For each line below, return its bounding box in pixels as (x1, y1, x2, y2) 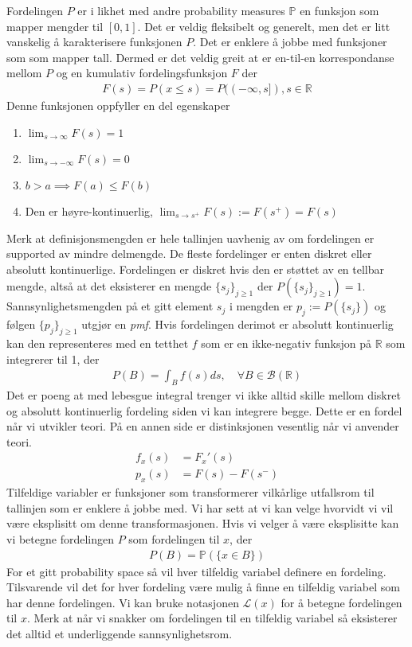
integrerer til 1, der (6, 350, 100, 367)
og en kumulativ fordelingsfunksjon (56, 64, 228, 81)
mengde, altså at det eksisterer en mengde (6, 278, 212, 294)
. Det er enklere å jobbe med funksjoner (193, 33, 387, 50)
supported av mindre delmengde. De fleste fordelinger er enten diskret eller (6, 245, 372, 262)
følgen (6, 316, 36, 333)
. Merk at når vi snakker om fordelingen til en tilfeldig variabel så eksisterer (26, 610, 398, 626)
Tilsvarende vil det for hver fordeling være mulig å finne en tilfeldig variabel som (6, 579, 400, 595)
